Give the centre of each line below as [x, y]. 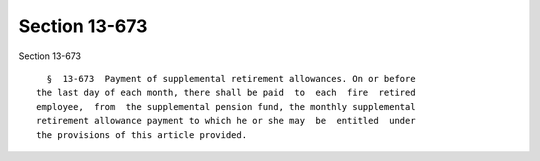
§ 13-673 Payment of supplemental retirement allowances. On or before [231, 78]
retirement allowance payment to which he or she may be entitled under [226, 121]
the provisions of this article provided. [142, 134]
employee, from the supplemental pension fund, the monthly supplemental [226, 106]
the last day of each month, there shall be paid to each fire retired [226, 93]
